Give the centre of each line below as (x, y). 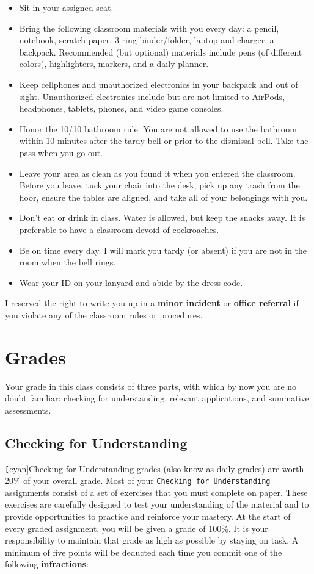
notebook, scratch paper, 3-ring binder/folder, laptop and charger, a (147, 40)
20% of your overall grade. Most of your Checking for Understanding (138, 480)
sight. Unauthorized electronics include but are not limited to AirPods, (152, 96)
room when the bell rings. (68, 262)
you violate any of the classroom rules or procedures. (104, 314)
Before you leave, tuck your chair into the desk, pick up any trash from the (159, 185)
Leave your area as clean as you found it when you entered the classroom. (157, 173)
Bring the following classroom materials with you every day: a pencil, (149, 28)
